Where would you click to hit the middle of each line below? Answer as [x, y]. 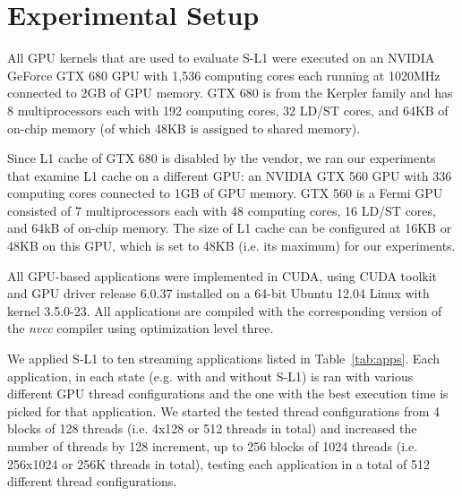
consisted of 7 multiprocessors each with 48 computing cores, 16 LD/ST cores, [222, 210]
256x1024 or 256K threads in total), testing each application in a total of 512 [218, 463]
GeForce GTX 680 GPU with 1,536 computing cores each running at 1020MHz [224, 75]
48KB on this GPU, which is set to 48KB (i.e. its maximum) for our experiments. [231, 246]
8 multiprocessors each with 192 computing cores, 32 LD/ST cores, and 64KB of [228, 110]
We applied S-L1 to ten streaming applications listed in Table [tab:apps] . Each [224, 359]
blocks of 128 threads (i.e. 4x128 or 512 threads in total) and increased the [212, 428]
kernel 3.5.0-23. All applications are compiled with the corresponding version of [225, 310]
